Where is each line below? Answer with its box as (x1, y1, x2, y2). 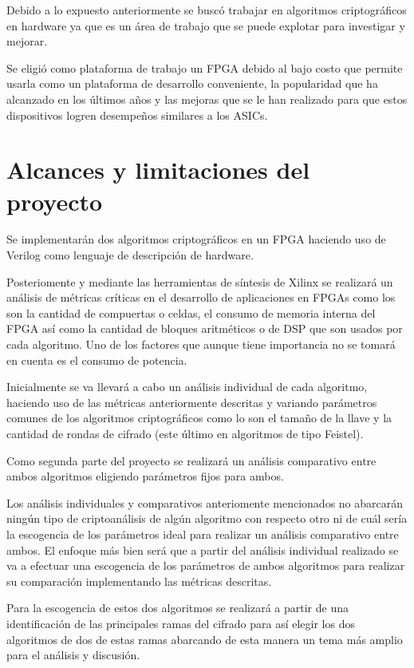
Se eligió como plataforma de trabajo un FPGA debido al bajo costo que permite (6, 59, 403, 76)
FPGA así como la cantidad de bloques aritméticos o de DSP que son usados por (6, 320, 403, 337)
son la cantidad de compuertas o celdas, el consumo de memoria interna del (6, 304, 376, 321)
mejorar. (6, 33, 48, 49)
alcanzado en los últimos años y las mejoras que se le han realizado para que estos (6, 90, 408, 107)
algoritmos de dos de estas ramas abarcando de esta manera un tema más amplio (6, 630, 403, 647)
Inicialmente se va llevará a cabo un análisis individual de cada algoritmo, (6, 378, 368, 395)
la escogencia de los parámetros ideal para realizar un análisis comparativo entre (6, 525, 399, 542)
